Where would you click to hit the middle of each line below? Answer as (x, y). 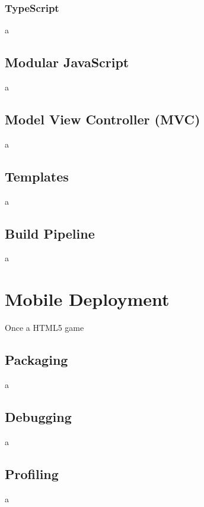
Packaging (36, 360)
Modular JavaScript (67, 62)
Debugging (38, 416)
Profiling (32, 473)
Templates (37, 176)
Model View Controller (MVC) (103, 119)
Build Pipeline (50, 233)
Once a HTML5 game (44, 328)
